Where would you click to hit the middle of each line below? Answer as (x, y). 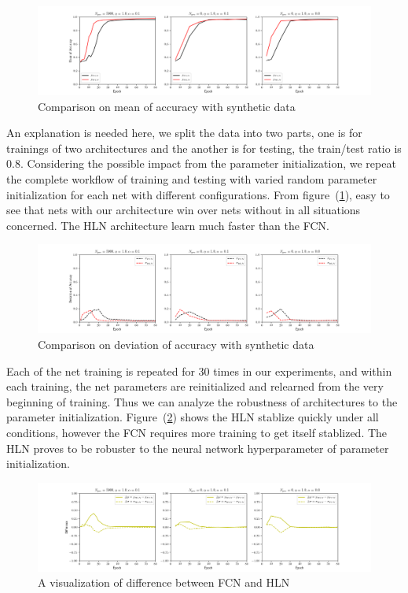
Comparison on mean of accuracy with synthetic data (167, 106)
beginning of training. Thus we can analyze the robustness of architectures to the (202, 401)
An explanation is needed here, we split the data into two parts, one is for (184, 133)
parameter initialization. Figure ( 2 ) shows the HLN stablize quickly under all (193, 417)
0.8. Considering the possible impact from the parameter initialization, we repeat (201, 163)
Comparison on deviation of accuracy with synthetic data (176, 344)
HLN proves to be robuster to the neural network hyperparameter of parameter (198, 448)
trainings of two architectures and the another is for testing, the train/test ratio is (204, 148)
